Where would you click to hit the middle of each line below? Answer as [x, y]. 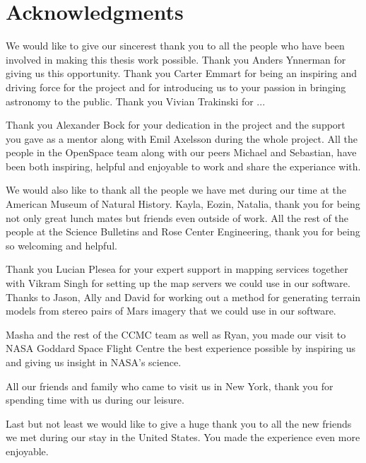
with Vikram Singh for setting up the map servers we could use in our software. [178, 283]
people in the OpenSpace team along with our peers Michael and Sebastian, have [181, 152]
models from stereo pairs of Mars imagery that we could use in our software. [171, 311]
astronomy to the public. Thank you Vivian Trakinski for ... [136, 101]
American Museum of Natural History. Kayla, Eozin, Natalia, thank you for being [183, 204]
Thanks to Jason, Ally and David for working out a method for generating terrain [183, 297]
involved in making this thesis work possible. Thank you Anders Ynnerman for [176, 59]
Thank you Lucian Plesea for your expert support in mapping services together [177, 269]
